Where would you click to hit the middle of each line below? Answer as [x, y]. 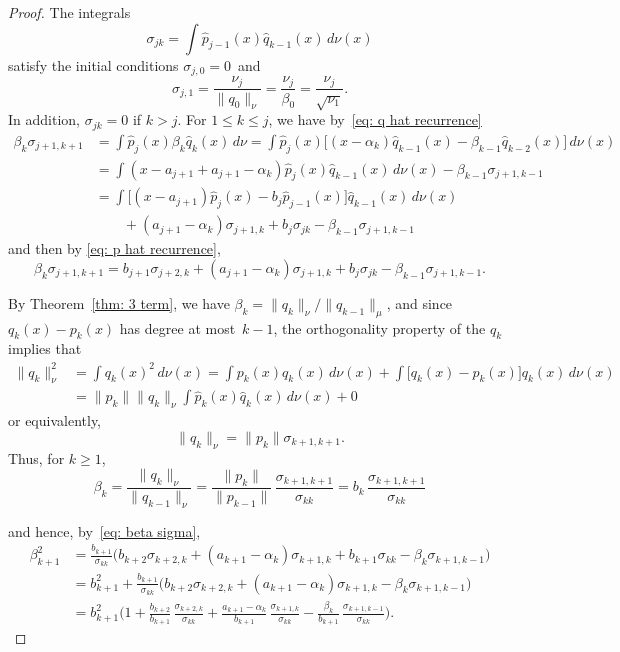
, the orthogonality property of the [379, 327]
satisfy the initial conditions [93, 64]
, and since [419, 302]
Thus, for [36, 457]
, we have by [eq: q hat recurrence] [375, 119]
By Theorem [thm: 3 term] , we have [119, 302]
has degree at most [177, 327]
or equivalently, [55, 420]
